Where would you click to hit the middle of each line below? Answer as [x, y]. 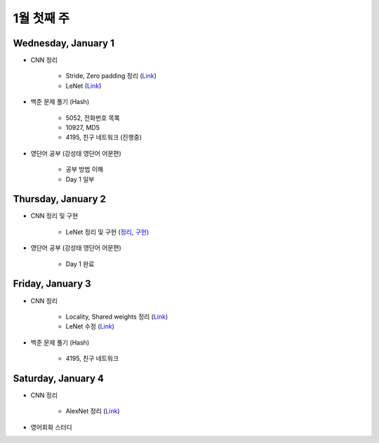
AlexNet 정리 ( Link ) [93, 411]
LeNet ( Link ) [84, 86]
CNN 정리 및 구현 [54, 216]
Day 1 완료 [80, 264]
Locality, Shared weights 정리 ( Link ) [117, 317]
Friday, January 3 [52, 284]
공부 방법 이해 [85, 169]
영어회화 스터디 [52, 427]
